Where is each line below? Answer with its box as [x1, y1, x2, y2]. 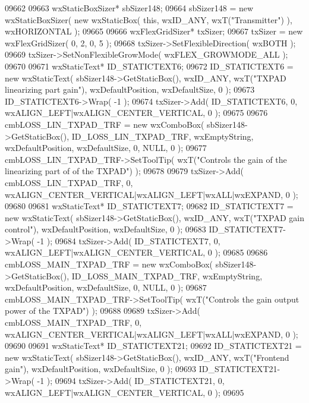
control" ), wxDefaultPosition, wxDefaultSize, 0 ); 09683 [5, 223, 206, 235]
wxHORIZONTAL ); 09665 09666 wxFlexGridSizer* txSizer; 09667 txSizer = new [5, 25, 303, 37]
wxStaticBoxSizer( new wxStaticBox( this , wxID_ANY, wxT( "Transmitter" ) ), [5, 13, 292, 26]
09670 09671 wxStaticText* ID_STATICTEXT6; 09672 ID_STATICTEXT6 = [5, 59, 294, 72]
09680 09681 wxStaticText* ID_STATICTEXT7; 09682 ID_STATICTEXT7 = [5, 200, 294, 212]
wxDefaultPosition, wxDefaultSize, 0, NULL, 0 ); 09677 [5, 141, 207, 154]
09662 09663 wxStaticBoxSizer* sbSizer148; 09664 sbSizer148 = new [5, 2, 254, 14]
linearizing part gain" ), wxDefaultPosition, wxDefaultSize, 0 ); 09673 [5, 83, 255, 96]
